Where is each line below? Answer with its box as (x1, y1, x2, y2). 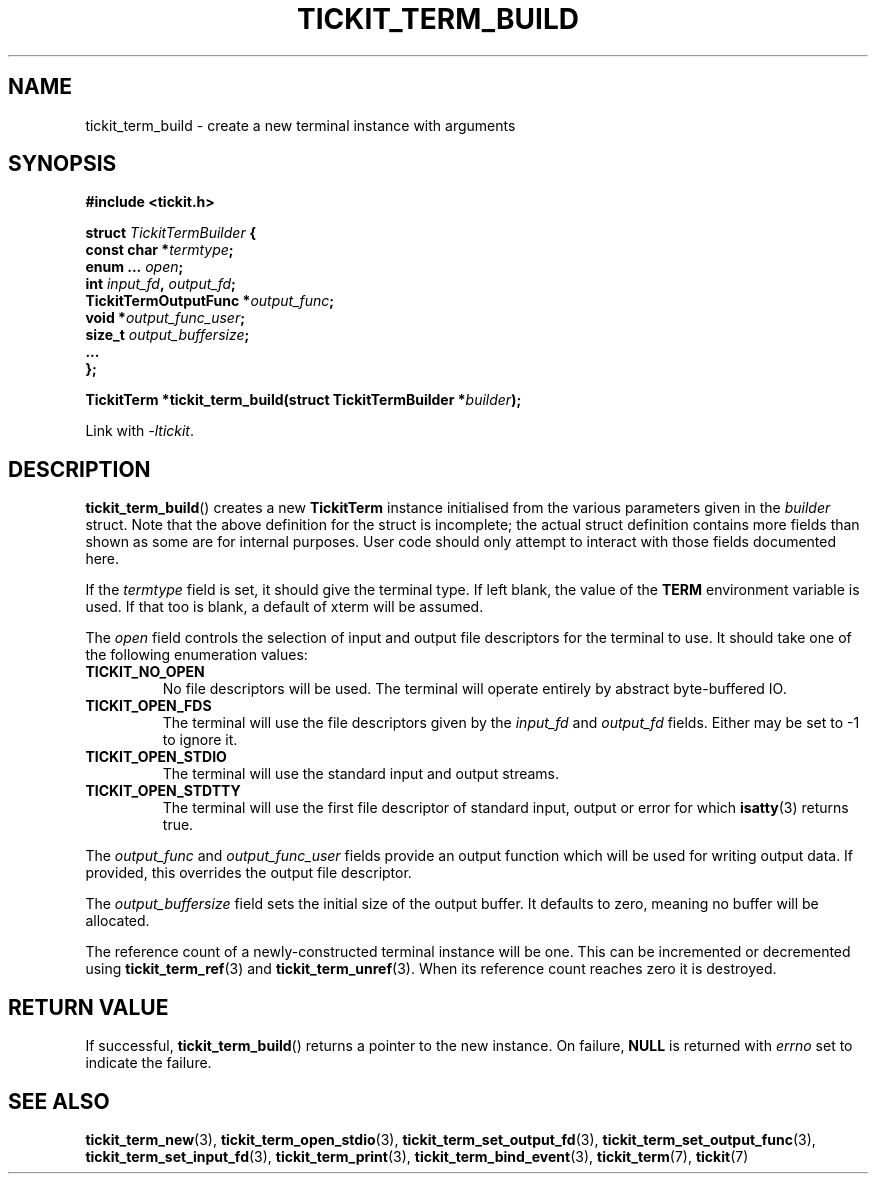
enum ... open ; (85, 258, 184, 276)
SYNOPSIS (8, 151, 117, 177)
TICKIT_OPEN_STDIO (85, 748, 227, 766)
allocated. (85, 912, 150, 930)
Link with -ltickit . (85, 422, 195, 440)
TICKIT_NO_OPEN (85, 663, 205, 681)
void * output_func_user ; (85, 309, 246, 327)
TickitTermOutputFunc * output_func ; (85, 292, 335, 310)
